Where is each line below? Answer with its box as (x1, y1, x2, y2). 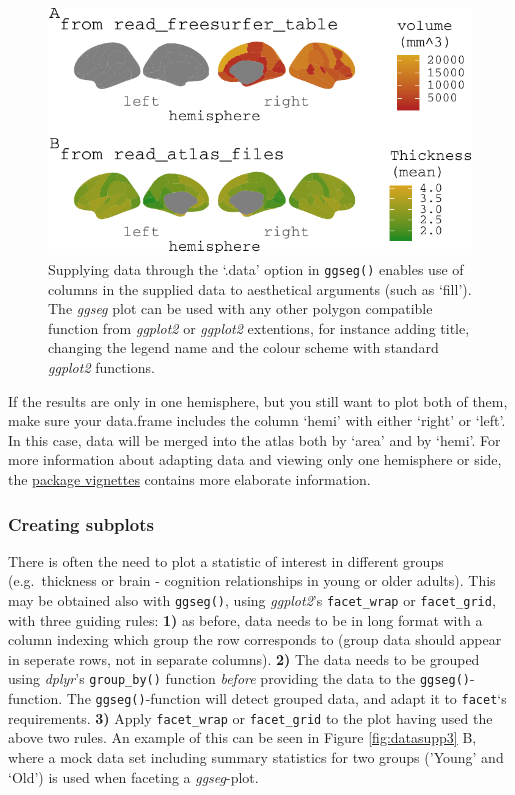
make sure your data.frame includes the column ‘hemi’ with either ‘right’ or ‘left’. (8, 410, 506, 431)
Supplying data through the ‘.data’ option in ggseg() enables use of (48, 259, 464, 280)
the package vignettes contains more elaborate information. (8, 469, 371, 490)
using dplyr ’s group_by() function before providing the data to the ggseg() (8, 668, 470, 689)
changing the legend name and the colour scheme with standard (48, 337, 439, 358)
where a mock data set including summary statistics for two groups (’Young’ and (8, 747, 504, 768)
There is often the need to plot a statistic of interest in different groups (8, 550, 444, 571)
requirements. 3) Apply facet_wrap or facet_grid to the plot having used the (8, 707, 493, 728)
